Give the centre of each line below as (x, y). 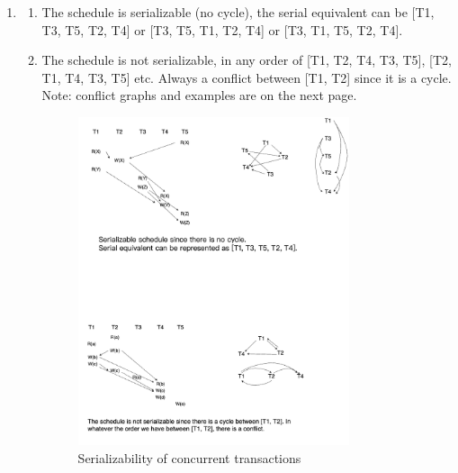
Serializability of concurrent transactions (189, 458)
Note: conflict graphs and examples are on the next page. (199, 95)
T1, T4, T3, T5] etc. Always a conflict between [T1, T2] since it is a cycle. (247, 77)
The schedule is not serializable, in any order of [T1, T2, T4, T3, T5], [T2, (247, 60)
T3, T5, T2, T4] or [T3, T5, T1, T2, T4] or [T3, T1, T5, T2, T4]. (222, 29)
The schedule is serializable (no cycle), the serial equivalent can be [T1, (238, 12)
